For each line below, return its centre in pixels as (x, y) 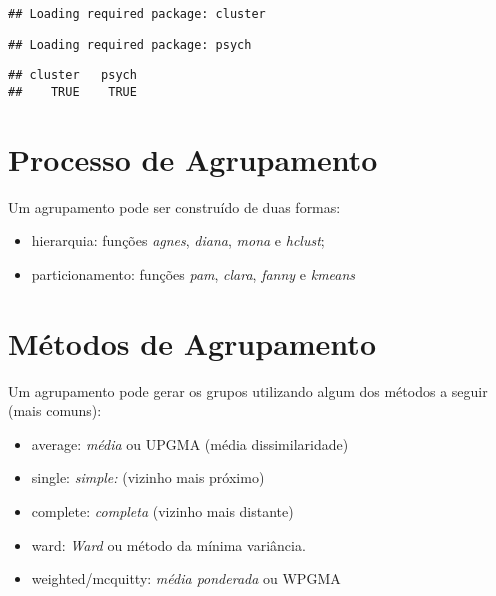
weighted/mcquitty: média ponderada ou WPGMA (186, 578)
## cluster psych (72, 75)
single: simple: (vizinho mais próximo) (148, 477)
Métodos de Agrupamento (192, 342)
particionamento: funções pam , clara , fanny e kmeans (193, 273)
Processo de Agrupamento (193, 158)
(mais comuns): (55, 410)
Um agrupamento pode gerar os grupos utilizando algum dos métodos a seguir (248, 390)
